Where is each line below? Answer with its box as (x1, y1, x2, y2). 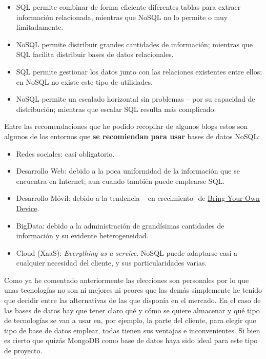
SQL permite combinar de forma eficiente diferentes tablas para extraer (16, 2, 241, 12)
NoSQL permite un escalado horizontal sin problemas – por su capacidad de (16, 93, 255, 104)
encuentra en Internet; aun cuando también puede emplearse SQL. (16, 175, 225, 186)
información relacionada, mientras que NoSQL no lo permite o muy (16, 11, 228, 22)
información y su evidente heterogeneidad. (16, 230, 149, 241)
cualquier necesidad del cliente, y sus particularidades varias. (16, 257, 207, 268)
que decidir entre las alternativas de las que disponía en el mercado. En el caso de (4, 295, 261, 306)
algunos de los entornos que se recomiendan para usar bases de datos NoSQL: (4, 130, 260, 141)
